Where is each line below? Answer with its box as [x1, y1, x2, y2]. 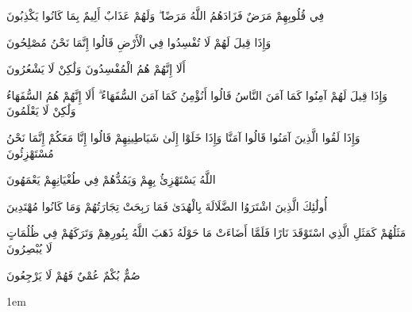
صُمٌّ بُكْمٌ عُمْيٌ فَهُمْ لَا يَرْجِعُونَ [6, 266, 141, 283]
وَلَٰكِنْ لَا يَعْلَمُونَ [6, 102, 76, 119]
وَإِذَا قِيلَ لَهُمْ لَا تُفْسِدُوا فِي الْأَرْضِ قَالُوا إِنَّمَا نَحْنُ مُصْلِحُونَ [6, 33, 271, 50]
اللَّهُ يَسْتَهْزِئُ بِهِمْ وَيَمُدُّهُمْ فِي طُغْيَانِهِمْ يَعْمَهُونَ [6, 171, 216, 188]
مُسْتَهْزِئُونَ [6, 144, 54, 161]
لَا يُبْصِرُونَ [6, 239, 52, 256]
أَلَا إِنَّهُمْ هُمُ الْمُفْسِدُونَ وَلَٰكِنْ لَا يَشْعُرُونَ [6, 60, 186, 77]
